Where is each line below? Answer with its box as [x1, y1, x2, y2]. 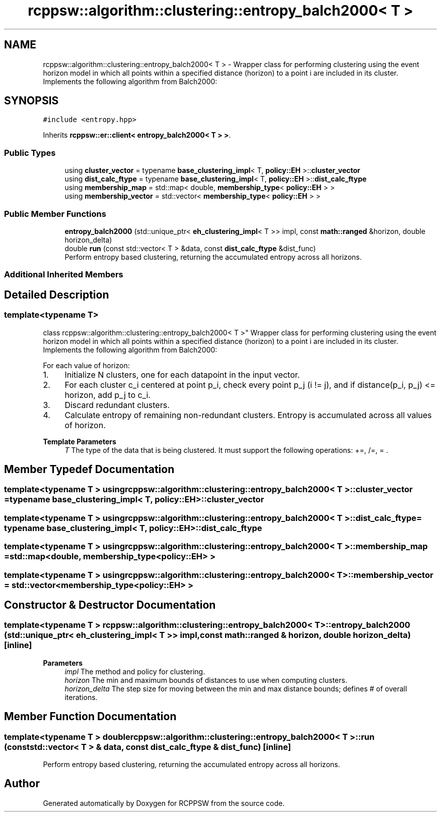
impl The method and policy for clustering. [64, 667, 205, 676]
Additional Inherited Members [4, 269, 123, 280]
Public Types [4, 147, 56, 158]
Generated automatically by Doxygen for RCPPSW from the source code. [43, 798, 285, 807]
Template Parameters [43, 437, 116, 446]
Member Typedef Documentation [4, 462, 175, 476]
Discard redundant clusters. [64, 399, 170, 410]
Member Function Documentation [4, 710, 177, 723]
